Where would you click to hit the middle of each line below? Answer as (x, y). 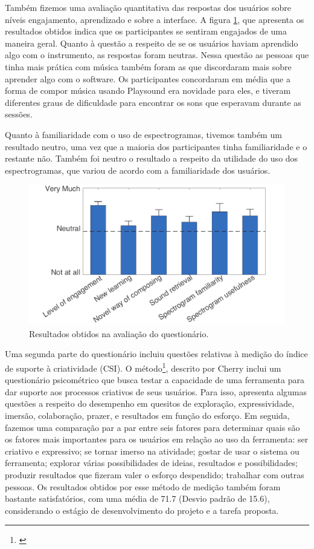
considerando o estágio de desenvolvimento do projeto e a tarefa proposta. (142, 510)
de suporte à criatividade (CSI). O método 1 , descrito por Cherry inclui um (143, 367)
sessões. (19, 114)
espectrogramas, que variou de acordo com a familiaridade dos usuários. (138, 170)
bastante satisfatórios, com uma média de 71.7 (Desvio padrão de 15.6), (137, 498)
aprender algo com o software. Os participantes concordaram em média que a (148, 78)
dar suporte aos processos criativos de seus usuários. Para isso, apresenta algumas (156, 391)
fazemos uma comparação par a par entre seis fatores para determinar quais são (152, 427)
